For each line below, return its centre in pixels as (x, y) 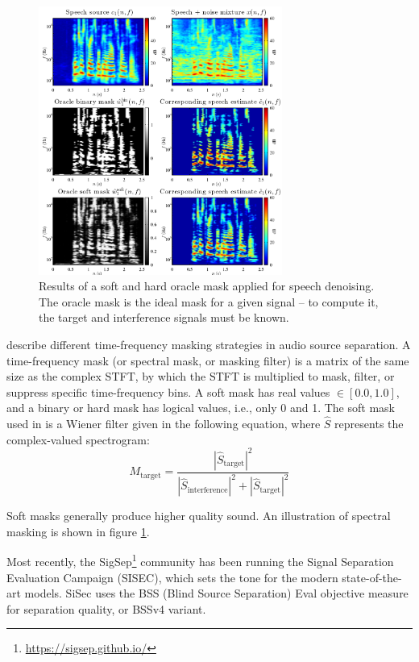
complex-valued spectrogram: (78, 439)
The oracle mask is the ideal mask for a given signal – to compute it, (209, 301)
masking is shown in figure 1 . (78, 531)
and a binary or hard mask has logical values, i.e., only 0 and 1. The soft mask (201, 408)
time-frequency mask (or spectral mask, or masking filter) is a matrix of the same (208, 360)
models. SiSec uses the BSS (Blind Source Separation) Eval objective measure (216, 593)
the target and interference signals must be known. (164, 317)
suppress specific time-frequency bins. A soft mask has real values (168, 391)
